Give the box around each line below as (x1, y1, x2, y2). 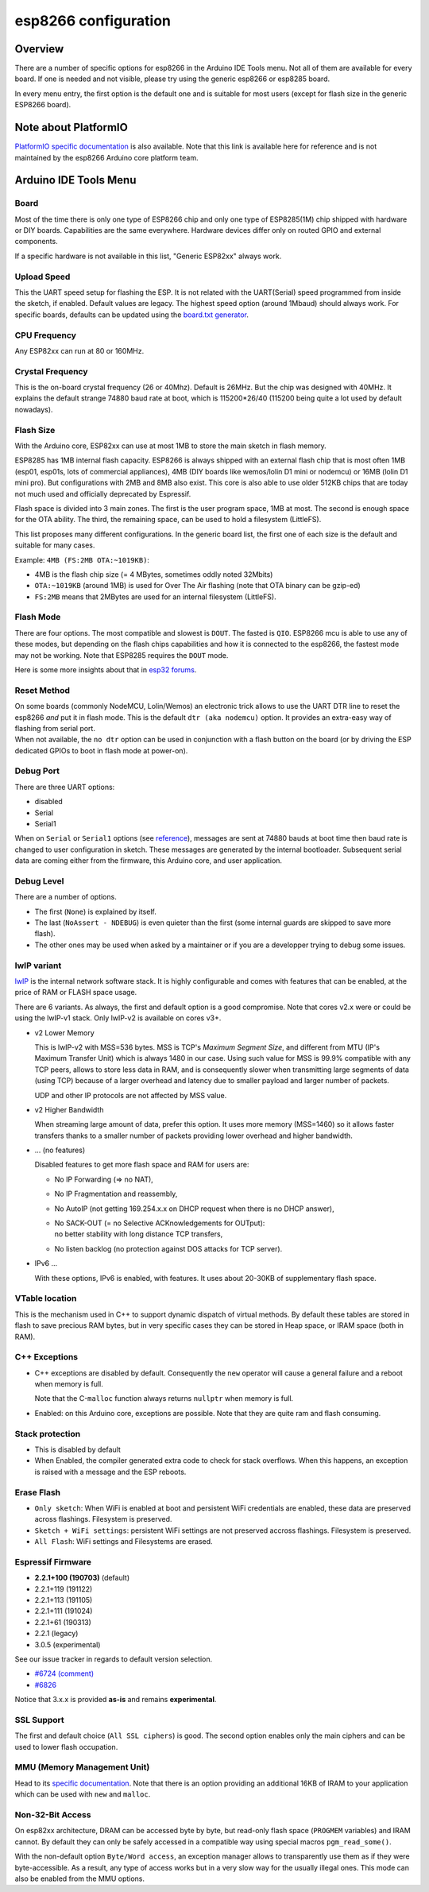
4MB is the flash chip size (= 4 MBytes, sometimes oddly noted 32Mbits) (34, 569, 273, 579)
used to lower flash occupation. (14, 1742, 118, 1751)
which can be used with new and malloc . (14, 1789, 151, 1799)
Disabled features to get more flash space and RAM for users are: (34, 1160, 249, 1170)
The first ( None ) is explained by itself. (34, 907, 157, 916)
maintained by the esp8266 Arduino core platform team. (14, 153, 199, 162)
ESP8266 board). (14, 100, 71, 110)
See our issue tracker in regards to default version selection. (14, 1654, 213, 1664)
